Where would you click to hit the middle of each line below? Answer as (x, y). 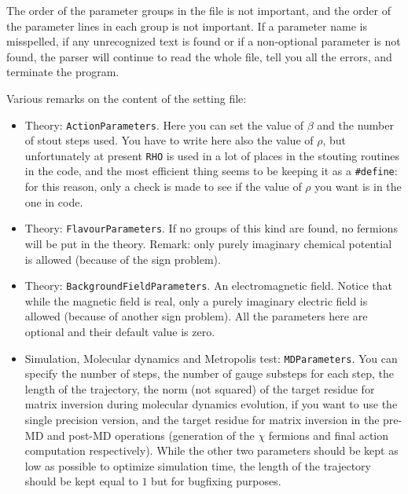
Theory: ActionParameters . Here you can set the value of (164, 124)
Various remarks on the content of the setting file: (127, 98)
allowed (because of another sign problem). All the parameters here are (196, 316)
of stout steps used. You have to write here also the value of (169, 140)
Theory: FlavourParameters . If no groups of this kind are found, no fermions (211, 228)
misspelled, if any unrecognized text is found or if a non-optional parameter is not (204, 41)
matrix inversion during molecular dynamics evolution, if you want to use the (211, 404)
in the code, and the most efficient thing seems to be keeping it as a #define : (211, 171)
